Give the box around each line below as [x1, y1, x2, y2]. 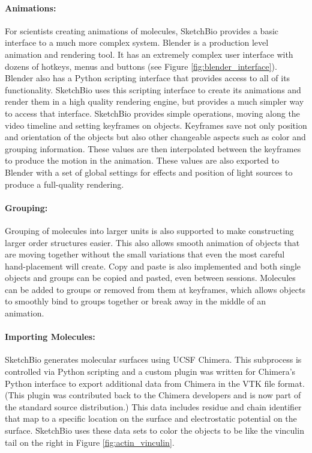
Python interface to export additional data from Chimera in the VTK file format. [5, 377, 305, 389]
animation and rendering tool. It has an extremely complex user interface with [5, 48, 293, 60]
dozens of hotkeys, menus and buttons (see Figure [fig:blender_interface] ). [5, 60, 277, 72]
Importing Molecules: [5, 330, 95, 343]
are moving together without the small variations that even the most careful [5, 248, 285, 260]
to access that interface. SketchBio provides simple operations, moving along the [5, 106, 300, 119]
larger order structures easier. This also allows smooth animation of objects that [5, 236, 300, 248]
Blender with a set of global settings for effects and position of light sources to [5, 165, 293, 178]
